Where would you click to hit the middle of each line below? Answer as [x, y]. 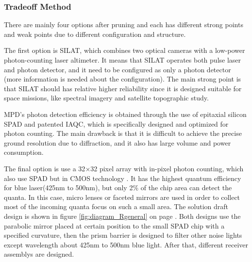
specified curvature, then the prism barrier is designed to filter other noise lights [123, 235]
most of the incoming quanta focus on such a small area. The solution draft [116, 206]
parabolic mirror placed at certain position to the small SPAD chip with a [114, 225]
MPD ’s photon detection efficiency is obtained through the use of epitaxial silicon [125, 114]
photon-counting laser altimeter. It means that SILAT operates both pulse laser [123, 60]
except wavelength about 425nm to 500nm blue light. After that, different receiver [126, 244]
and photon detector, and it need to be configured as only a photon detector [118, 69]
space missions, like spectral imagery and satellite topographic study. [106, 98]
